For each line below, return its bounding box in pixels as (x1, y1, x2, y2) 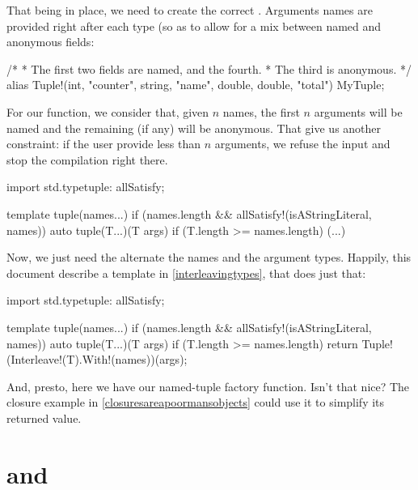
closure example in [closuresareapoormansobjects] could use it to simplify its (6, 394, 385, 411)
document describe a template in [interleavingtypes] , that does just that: (6, 264, 366, 281)
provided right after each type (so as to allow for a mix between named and (6, 17, 382, 34)
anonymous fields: (6, 33, 95, 50)
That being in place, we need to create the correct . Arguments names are (6, 2, 373, 18)
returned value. (6, 409, 82, 426)
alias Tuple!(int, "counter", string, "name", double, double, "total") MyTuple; (6, 76, 385, 93)
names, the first (222, 103, 300, 120)
